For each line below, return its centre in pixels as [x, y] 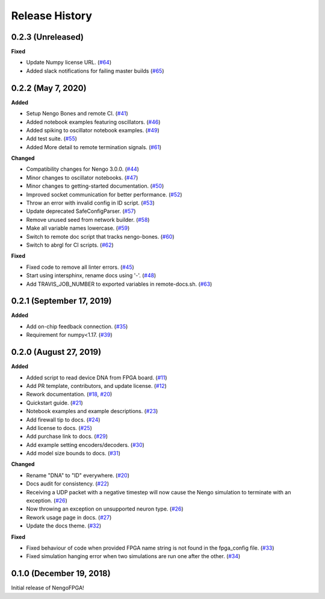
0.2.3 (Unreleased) [48, 37]
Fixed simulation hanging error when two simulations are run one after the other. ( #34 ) [133, 556]
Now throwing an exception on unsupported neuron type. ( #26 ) [105, 509]
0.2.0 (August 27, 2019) [56, 352]
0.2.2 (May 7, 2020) [49, 88]
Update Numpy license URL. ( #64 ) [69, 63]
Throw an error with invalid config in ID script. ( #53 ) [90, 203]
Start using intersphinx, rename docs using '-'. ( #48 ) [91, 275]
